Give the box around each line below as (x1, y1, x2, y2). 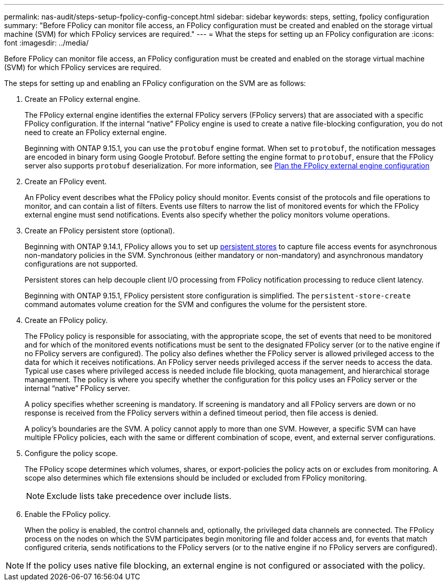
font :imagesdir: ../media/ (4, 38, 89, 47)
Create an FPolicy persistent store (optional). (25, 226, 175, 235)
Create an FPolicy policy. (25, 316, 108, 324)
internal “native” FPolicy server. (25, 384, 130, 393)
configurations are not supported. (25, 259, 138, 268)
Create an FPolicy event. (25, 177, 107, 186)
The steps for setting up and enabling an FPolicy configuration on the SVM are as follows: (4, 79, 306, 88)
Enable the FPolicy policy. (25, 510, 111, 518)
